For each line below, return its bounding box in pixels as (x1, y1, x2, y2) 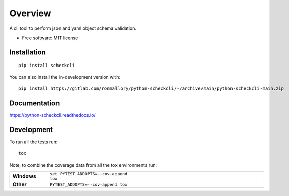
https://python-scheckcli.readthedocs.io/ (9, 112, 96, 118)
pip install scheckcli (18, 62, 75, 69)
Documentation (9, 99, 60, 107)
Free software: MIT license (22, 35, 78, 41)
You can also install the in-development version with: (9, 74, 121, 80)
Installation (9, 48, 46, 56)
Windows (12, 173, 36, 180)
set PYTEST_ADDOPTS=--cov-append (50, 171, 127, 177)
